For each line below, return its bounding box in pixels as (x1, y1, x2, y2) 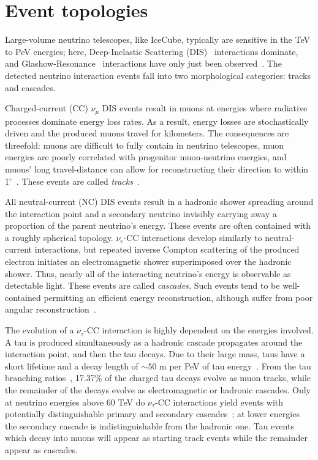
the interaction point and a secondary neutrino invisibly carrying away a (5, 207, 277, 220)
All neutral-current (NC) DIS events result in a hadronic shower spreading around (5, 195, 314, 208)
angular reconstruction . (5, 303, 96, 316)
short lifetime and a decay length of (5, 359, 138, 372)
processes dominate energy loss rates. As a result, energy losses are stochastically (5, 114, 309, 127)
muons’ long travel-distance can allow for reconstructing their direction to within (5, 162, 309, 175)
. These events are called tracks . (16, 174, 140, 187)
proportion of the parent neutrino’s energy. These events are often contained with (5, 219, 311, 232)
